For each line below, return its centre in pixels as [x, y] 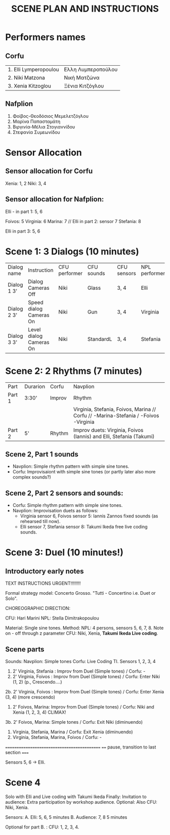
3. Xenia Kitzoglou [30, 86]
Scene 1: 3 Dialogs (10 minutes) [72, 251]
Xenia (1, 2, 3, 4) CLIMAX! [39, 712]
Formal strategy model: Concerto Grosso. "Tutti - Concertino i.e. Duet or [80, 593]
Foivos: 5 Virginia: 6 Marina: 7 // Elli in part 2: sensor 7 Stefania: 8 [73, 221]
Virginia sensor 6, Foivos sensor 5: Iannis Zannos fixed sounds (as [89, 516]
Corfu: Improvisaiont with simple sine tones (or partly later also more [84, 472]
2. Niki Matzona [27, 78]
